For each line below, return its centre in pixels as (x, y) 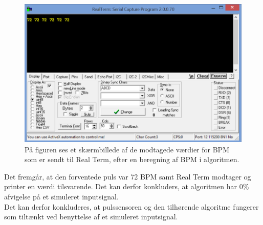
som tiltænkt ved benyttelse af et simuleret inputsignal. (91, 217)
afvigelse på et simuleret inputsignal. (61, 197)
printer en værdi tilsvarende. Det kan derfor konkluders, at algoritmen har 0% (127, 186)
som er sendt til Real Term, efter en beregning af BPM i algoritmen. (132, 159)
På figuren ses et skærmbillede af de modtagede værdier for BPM (127, 149)
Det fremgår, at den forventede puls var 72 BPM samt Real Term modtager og (128, 176)
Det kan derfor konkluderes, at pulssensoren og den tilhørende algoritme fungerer (131, 206)
